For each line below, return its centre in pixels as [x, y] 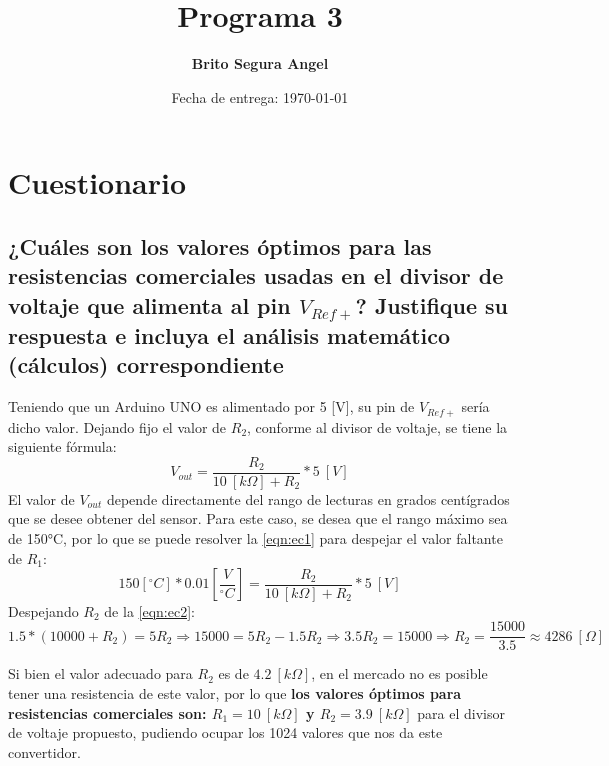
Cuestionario [97, 182]
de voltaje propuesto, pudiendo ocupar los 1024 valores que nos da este [225, 732]
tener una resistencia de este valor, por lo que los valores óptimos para [235, 692]
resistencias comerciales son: [107, 712]
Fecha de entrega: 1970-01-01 [260, 96]
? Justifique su [432, 304]
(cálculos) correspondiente [146, 364]
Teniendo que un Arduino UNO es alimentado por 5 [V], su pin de [211, 406]
